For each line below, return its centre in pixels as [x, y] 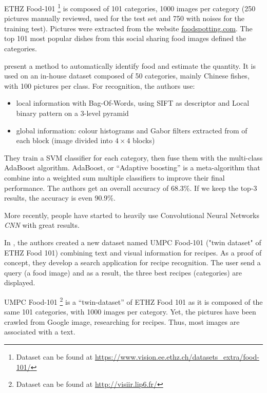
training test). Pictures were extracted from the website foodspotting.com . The [128, 28]
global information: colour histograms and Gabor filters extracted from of [132, 130]
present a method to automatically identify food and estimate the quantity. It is [130, 65]
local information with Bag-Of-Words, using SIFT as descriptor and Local [133, 103]
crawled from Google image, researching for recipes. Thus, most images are [122, 321]
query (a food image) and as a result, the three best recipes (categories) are [123, 272]
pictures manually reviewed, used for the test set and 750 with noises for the [125, 18]
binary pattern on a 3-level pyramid [72, 113]
